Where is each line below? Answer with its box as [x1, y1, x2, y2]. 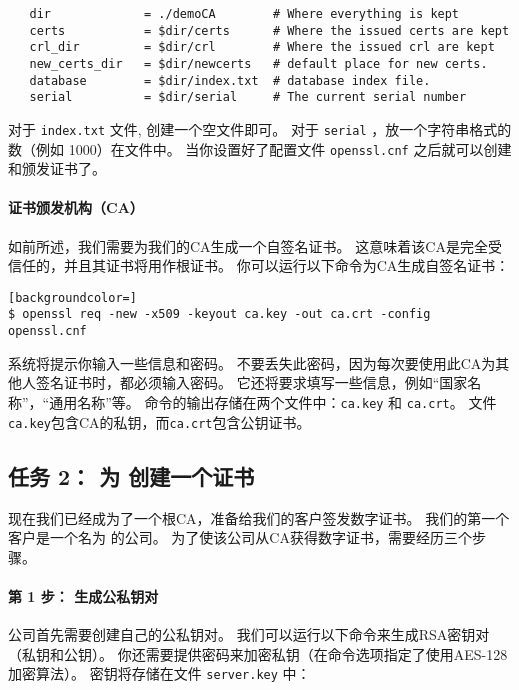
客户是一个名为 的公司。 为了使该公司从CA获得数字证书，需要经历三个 [8, 527, 472, 548]
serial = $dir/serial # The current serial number [29, 90, 467, 105]
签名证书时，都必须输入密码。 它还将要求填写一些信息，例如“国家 [35, 372, 468, 393]
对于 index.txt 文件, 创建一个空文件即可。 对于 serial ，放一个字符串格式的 [8, 118, 512, 139]
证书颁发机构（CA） [8, 197, 144, 218]
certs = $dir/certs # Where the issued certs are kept [29, 23, 510, 38]
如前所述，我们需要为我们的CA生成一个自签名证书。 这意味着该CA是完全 [8, 235, 488, 256]
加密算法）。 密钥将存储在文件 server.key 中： [8, 663, 311, 684]
